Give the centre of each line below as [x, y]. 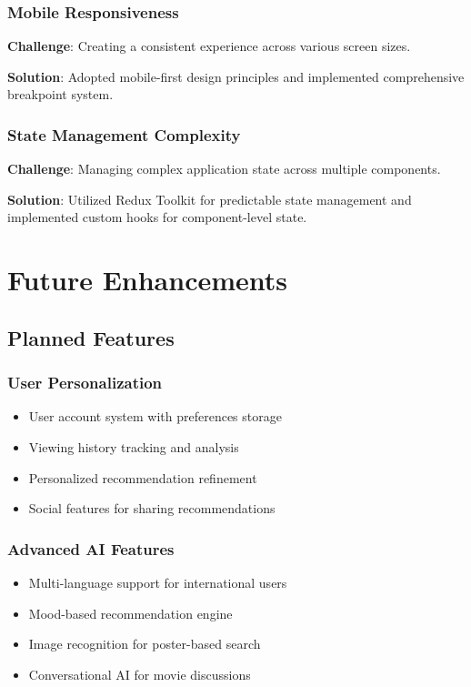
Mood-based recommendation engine [130, 613]
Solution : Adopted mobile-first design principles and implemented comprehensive [236, 76]
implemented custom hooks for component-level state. [157, 217]
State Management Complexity [124, 134]
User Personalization [85, 383]
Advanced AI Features [91, 548]
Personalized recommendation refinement [143, 477]
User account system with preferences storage [155, 416]
